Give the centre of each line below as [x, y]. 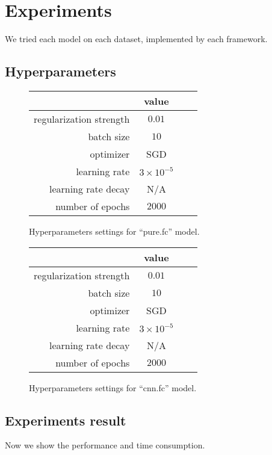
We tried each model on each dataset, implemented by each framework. [136, 39]
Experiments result [66, 420]
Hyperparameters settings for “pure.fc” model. [114, 231]
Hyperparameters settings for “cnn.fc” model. [113, 387]
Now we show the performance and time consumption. [105, 445]
